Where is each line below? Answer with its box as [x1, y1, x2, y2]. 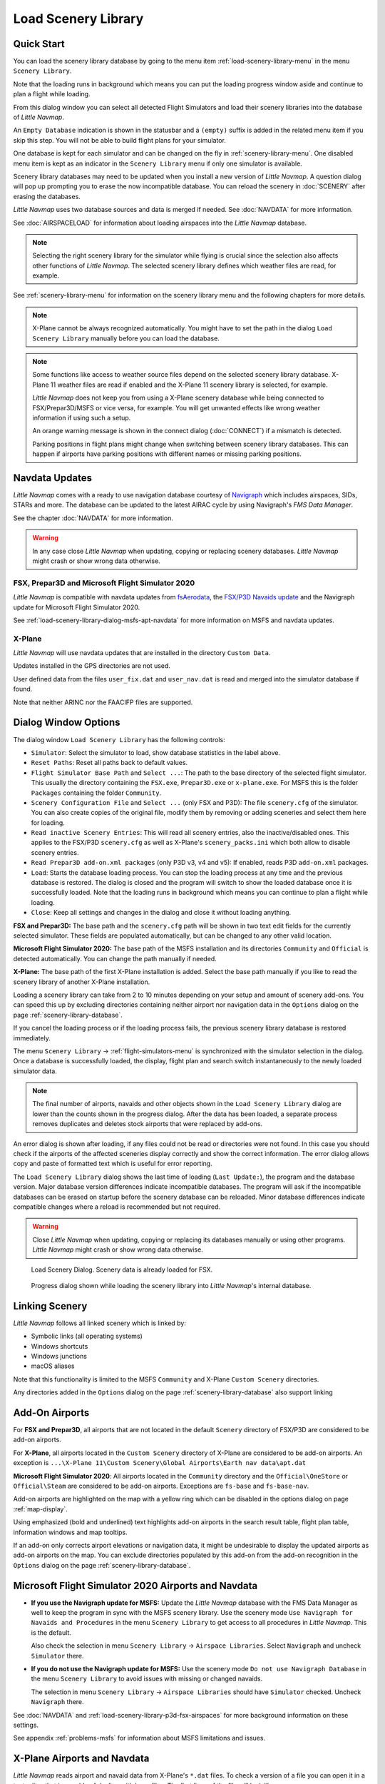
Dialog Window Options [13, 716, 120, 729]
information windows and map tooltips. [13, 1528, 128, 1536]
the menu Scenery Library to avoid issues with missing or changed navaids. [31, 1674, 263, 1683]
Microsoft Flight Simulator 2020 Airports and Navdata [13, 1579, 258, 1591]
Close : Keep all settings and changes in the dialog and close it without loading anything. [31, 908, 292, 917]
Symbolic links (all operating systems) [31, 1332, 143, 1341]
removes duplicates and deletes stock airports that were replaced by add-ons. [32, 1120, 263, 1128]
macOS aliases [31, 1362, 75, 1370]
